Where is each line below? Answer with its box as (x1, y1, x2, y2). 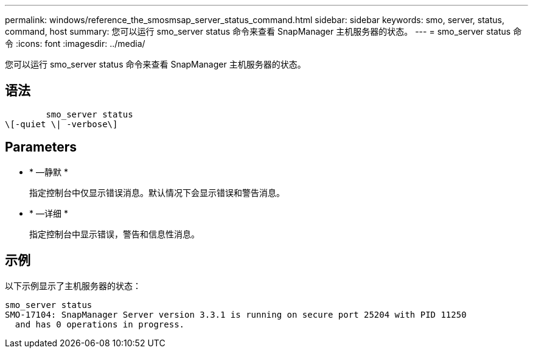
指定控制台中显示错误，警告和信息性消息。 (29, 228, 200, 239)
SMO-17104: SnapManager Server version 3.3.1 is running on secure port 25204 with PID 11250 (5, 309, 467, 320)
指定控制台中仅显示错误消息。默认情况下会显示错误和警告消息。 (29, 187, 285, 198)
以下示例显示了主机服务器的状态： (5, 280, 141, 291)
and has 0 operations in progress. (15, 319, 185, 329)
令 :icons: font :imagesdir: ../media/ (5, 38, 145, 49)
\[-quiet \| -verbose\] (5, 119, 118, 129)
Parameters (5, 139, 77, 155)
